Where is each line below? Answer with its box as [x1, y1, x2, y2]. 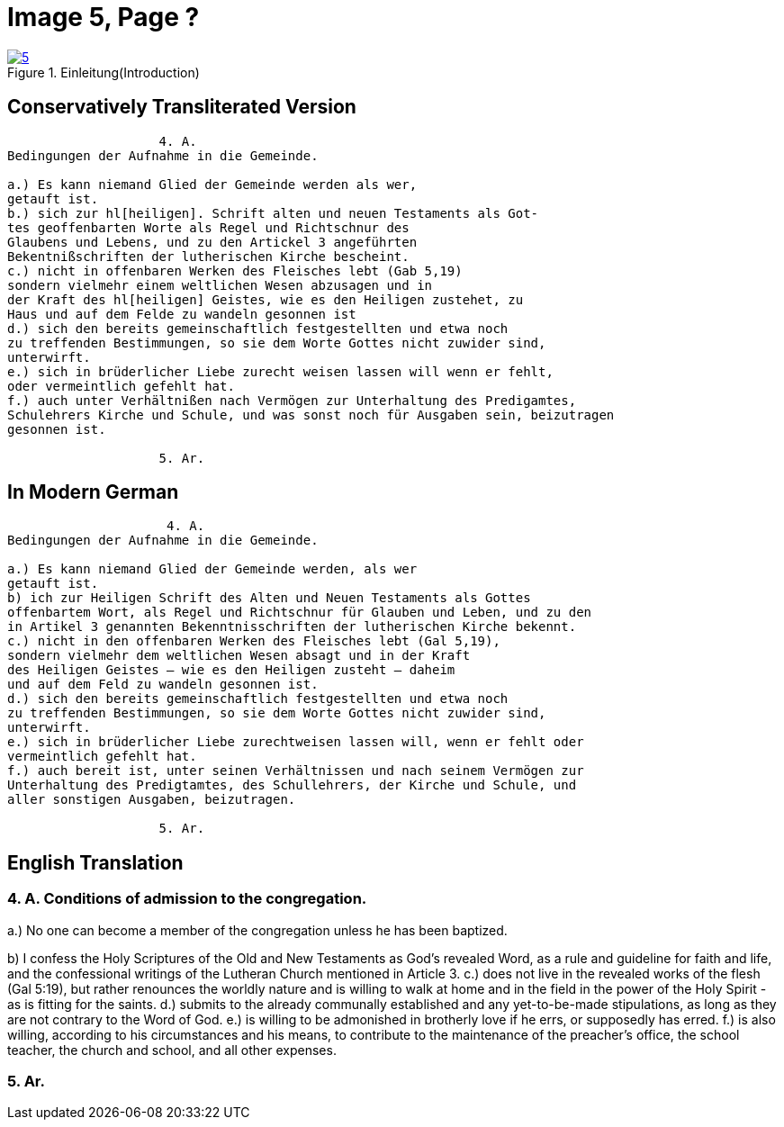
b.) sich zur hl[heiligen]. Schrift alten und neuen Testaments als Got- [7, 205, 539, 221]
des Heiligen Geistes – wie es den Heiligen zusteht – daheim [7, 663, 455, 678]
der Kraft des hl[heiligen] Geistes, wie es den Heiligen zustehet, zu [7, 292, 524, 307]
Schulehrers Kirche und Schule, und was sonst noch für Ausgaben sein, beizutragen [7, 407, 615, 422]
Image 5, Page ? [7, 2, 200, 32]
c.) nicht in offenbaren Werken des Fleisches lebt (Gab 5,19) [7, 263, 463, 278]
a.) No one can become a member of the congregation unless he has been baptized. [7, 922, 508, 938]
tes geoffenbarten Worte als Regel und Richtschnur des [7, 220, 410, 235]
